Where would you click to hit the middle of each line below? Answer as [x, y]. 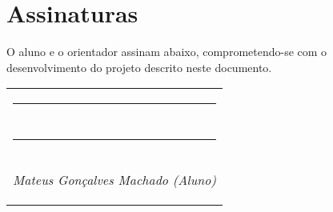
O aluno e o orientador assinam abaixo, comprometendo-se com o [167, 52]
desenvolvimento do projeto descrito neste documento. [139, 67]
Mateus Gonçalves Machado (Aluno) [114, 180]
